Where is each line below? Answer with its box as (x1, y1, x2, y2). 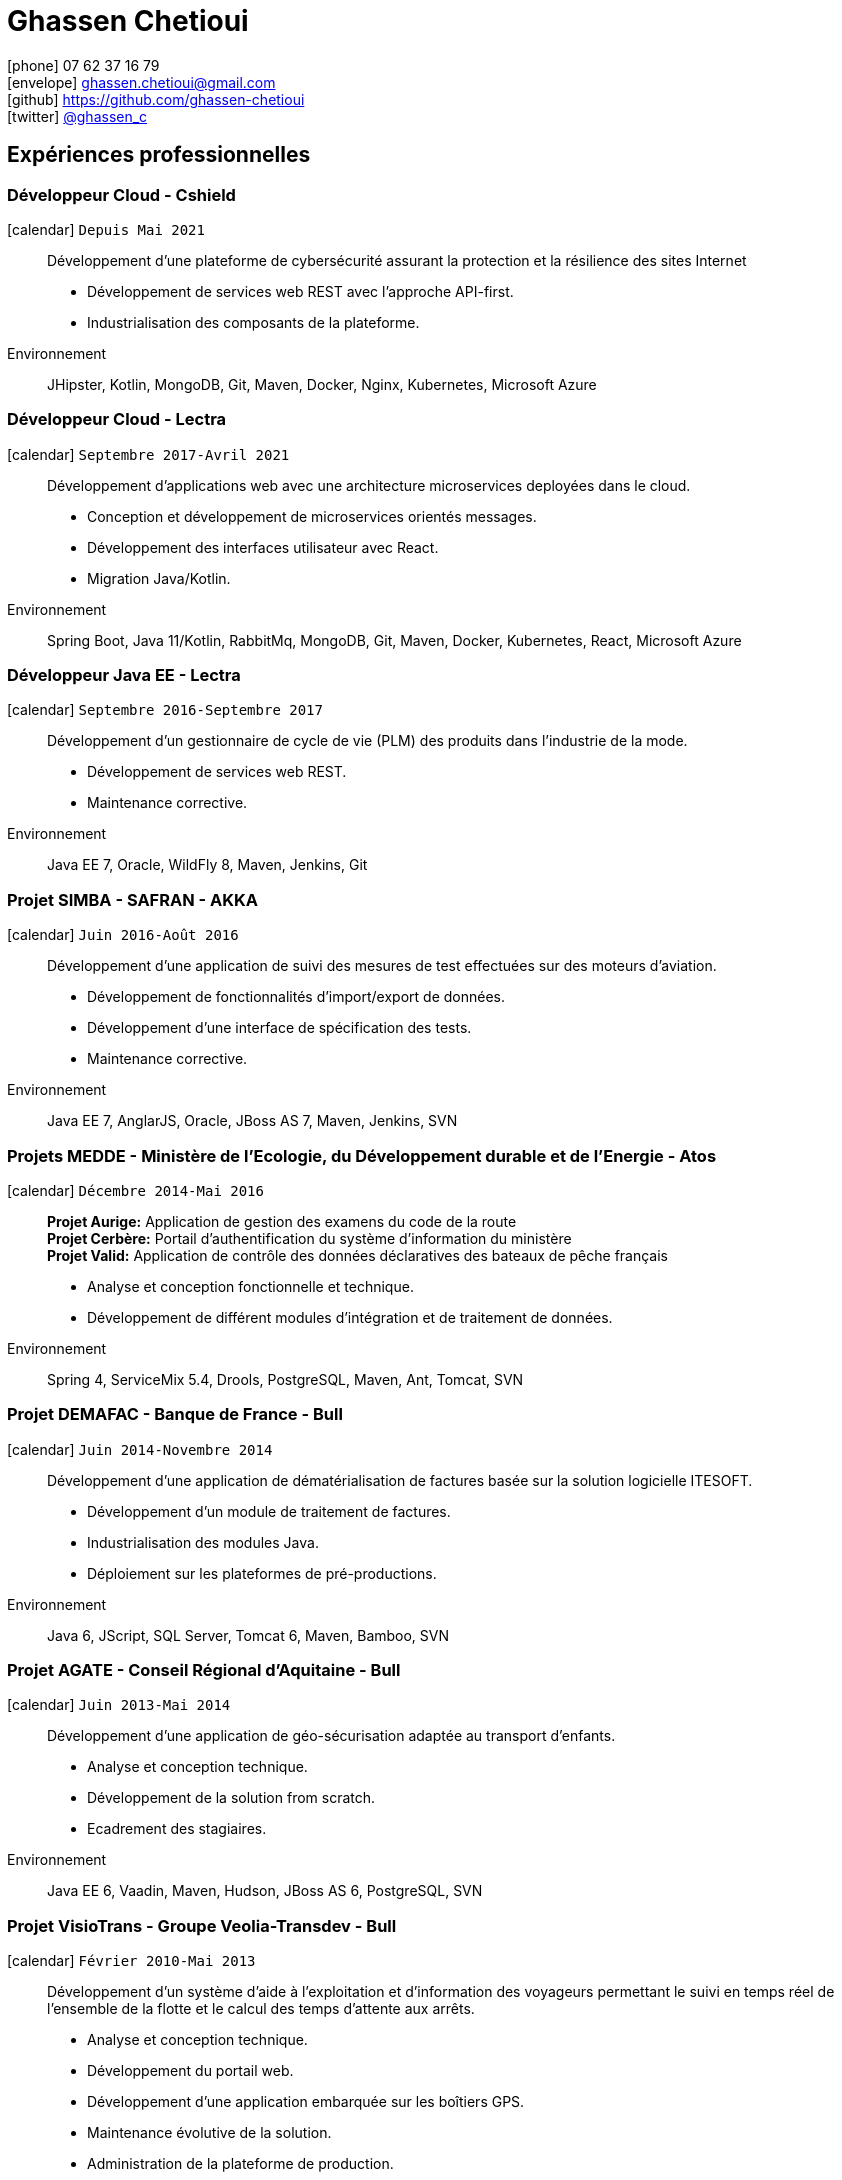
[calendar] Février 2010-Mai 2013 (7, 1952, 256, 1970)
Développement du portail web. (87, 2062, 294, 2080)
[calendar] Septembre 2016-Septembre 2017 (7, 701, 323, 719)
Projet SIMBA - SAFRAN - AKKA (7, 889, 258, 910)
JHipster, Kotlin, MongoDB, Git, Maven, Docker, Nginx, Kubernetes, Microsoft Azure (47, 375, 597, 393)
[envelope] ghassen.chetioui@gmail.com (7, 73, 276, 91)
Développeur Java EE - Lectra (7, 665, 241, 686)
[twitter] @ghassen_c (7, 107, 148, 125)
